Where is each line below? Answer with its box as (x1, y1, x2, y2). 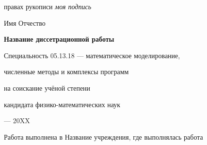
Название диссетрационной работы (4, 34, 114, 44)
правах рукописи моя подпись (4, 1, 92, 11)
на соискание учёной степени (4, 82, 91, 93)
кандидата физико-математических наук (4, 99, 121, 109)
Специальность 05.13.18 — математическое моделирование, (4, 50, 180, 60)
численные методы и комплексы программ (4, 66, 129, 77)
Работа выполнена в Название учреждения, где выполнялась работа (4, 131, 203, 142)
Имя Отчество (4, 17, 46, 28)
